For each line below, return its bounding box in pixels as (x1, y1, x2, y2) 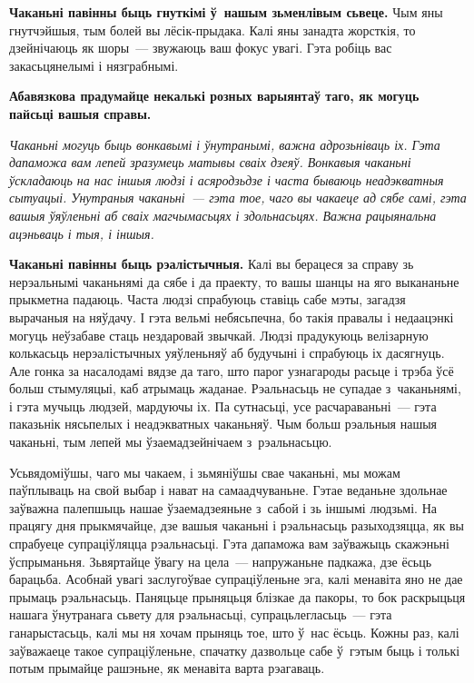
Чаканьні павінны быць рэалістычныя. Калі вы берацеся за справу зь (9, 254, 414, 273)
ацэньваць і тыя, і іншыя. (9, 223, 154, 243)
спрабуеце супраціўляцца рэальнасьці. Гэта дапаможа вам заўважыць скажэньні (9, 534, 449, 553)
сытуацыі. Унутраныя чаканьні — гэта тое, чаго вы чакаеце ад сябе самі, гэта (9, 188, 467, 207)
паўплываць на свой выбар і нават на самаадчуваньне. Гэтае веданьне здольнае (9, 480, 448, 500)
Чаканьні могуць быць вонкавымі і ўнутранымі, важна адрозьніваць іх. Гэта (9, 134, 440, 153)
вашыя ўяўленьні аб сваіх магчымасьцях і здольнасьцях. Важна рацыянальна (9, 205, 437, 224)
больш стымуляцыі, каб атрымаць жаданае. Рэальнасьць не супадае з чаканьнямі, (9, 379, 461, 398)
